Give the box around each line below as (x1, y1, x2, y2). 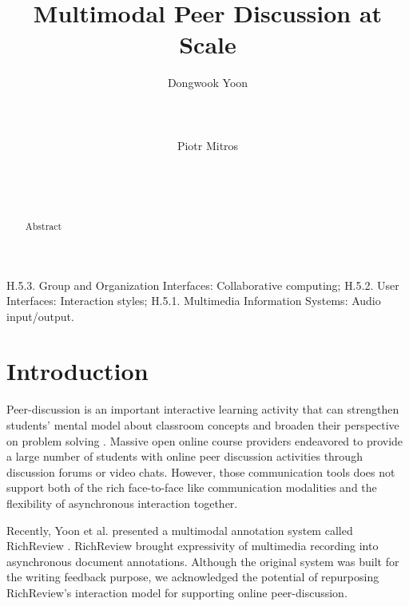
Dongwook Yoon (167, 74, 248, 91)
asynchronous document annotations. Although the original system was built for (6, 553, 399, 569)
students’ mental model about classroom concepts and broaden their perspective (6, 417, 399, 434)
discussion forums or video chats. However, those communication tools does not (6, 463, 395, 480)
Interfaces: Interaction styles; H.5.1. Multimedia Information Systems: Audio (6, 292, 381, 309)
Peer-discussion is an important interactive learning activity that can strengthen (6, 401, 399, 418)
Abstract (25, 219, 62, 232)
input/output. (6, 307, 74, 324)
